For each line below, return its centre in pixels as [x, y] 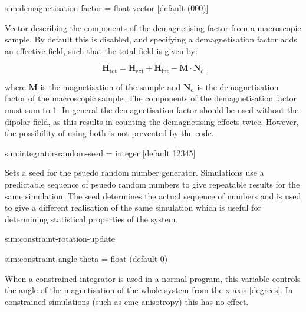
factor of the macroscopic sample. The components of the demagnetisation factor [151, 98]
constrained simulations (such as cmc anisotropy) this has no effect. [127, 301]
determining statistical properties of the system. [91, 219]
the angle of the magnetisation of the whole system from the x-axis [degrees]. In [149, 290]
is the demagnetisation [238, 86]
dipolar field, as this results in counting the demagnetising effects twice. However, [152, 121]
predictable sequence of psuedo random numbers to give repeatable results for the [152, 184]
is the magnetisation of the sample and [111, 86]
